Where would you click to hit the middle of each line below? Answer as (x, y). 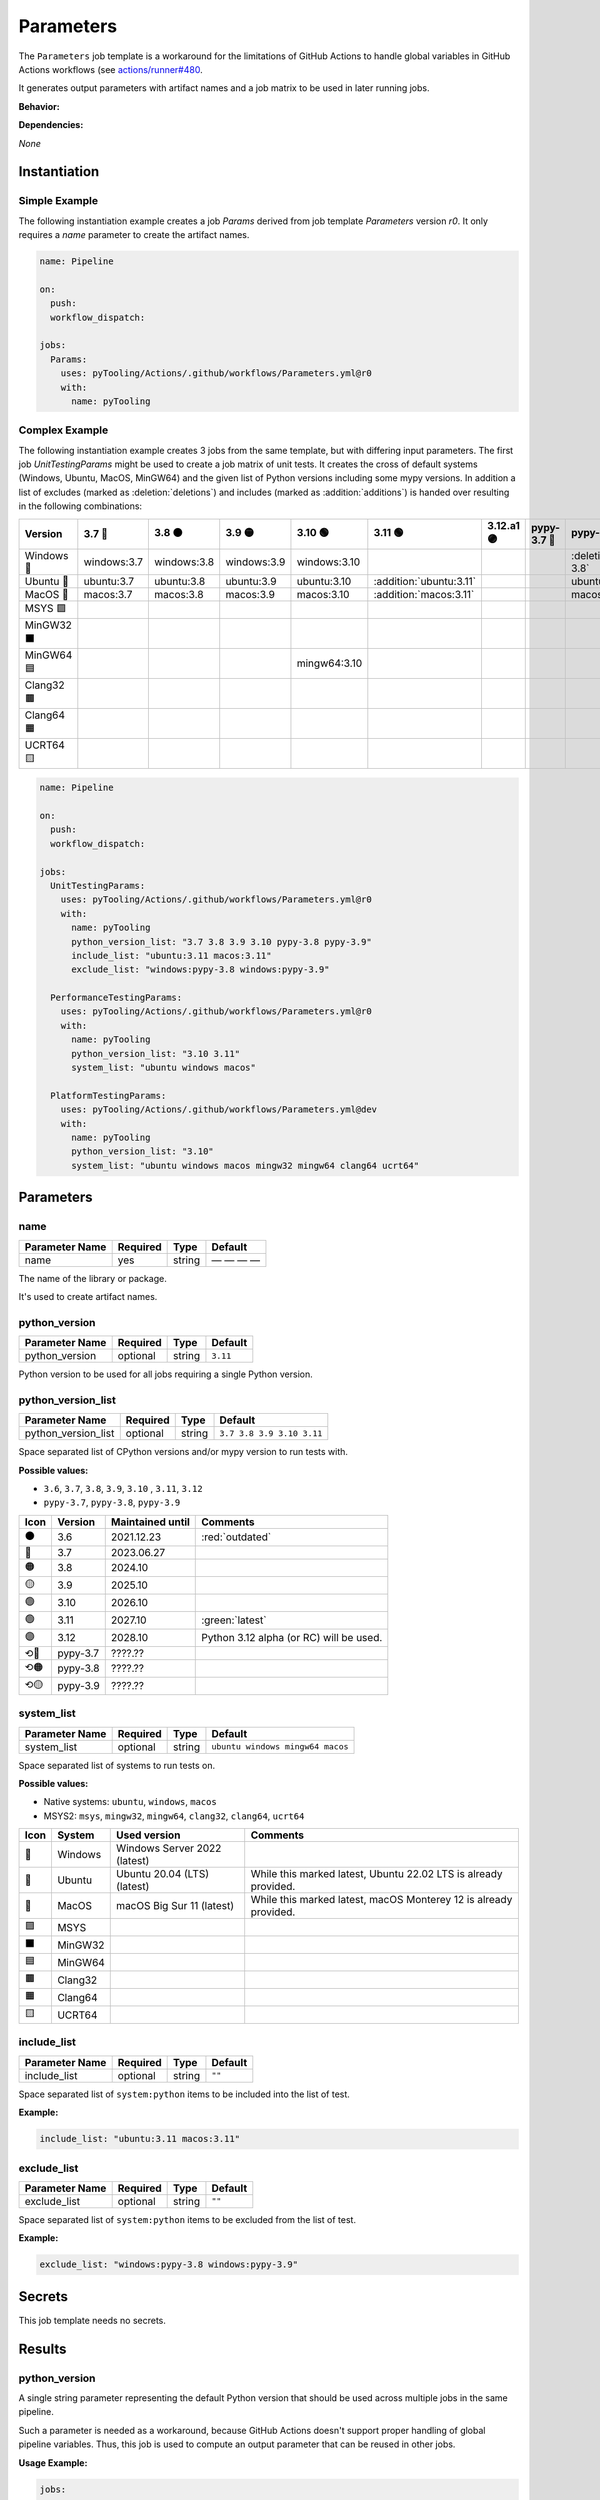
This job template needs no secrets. (92, 2320)
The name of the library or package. (92, 1278)
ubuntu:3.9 (251, 581)
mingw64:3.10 (329, 663)
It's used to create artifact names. (88, 1296)
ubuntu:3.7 (109, 581)
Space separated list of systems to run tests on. (117, 1765)
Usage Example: (53, 2462)
